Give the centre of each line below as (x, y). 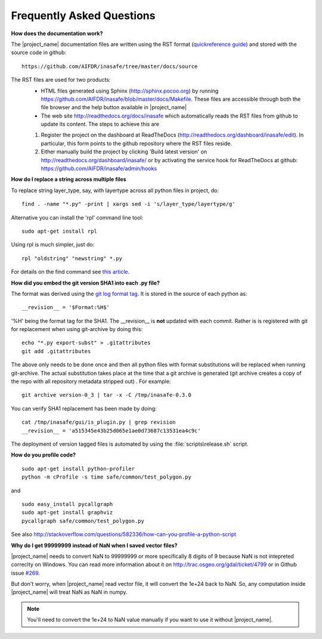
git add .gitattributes (56, 351)
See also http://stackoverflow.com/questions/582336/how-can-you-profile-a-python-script (124, 535)
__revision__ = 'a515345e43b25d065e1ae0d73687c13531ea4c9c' (111, 430)
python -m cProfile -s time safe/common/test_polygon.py (107, 477)
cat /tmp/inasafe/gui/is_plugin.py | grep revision (99, 422)
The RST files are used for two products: (61, 80)
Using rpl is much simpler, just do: (53, 245)
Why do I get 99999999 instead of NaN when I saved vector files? (94, 545)
